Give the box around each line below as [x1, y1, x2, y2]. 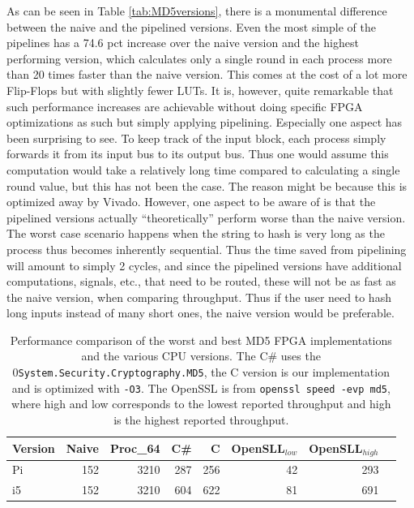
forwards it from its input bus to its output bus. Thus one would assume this [6, 145, 389, 162]
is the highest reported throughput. [113, 411, 289, 428]
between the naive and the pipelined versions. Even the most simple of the [6, 18, 376, 35]
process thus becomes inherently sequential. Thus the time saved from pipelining [6, 240, 407, 257]
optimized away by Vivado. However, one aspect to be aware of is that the [6, 193, 376, 210]
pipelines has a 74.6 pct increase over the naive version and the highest [6, 34, 359, 51]
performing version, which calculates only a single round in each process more [6, 50, 392, 67]
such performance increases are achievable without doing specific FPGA [6, 97, 363, 114]
